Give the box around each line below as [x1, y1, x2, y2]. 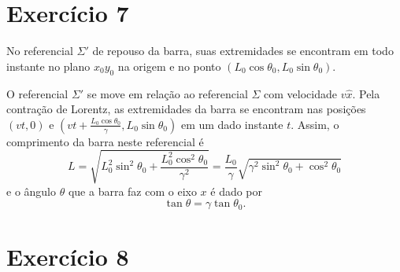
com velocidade [264, 85, 337, 101]
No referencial [6, 42, 73, 59]
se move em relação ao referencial [87, 85, 248, 101]
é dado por [210, 182, 263, 199]
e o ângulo [6, 182, 56, 199]
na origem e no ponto [117, 57, 221, 74]
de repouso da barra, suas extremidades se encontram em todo [92, 42, 394, 59]
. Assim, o [291, 116, 339, 132]
